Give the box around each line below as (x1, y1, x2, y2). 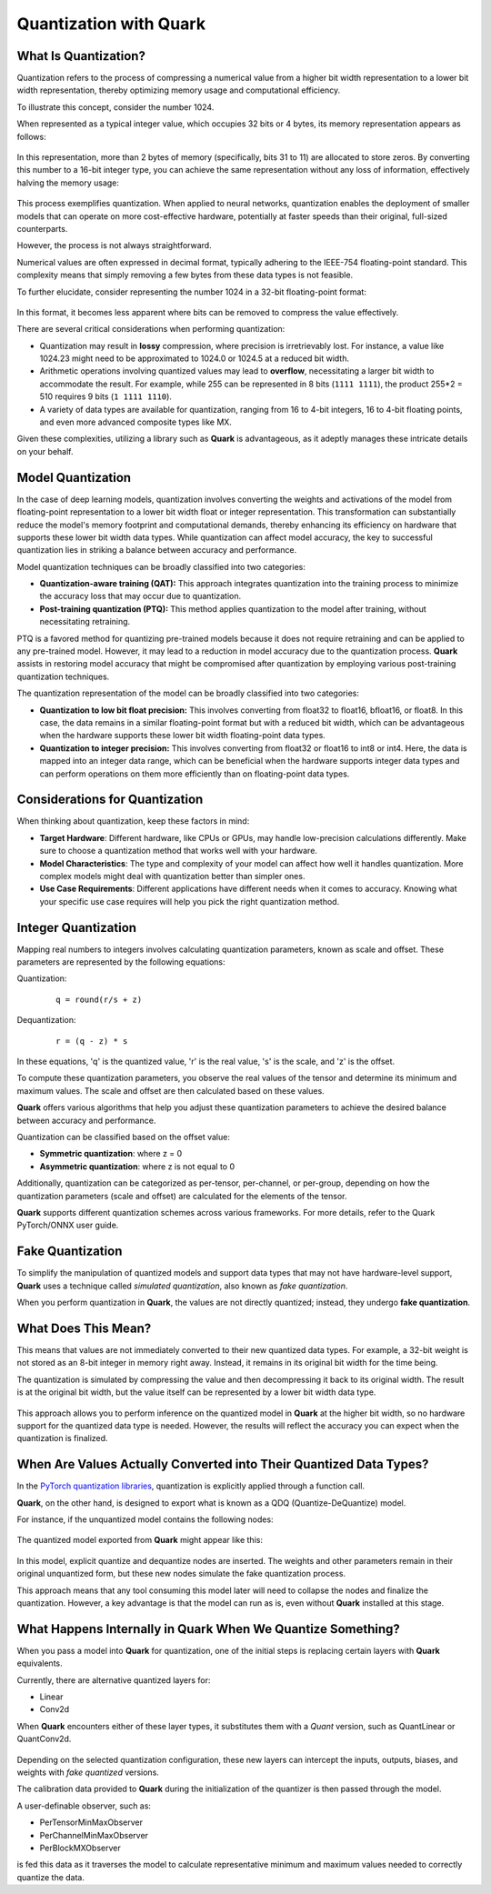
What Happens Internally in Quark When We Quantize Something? (16, 1621, 400, 1637)
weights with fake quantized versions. (16, 1767, 159, 1778)
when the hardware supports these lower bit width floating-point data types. (39, 730, 326, 741)
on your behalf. (16, 446, 74, 456)
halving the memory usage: (16, 177, 120, 188)
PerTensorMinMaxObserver (39, 1817, 143, 1828)
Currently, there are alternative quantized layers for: (16, 1674, 211, 1686)
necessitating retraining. (39, 616, 131, 627)
